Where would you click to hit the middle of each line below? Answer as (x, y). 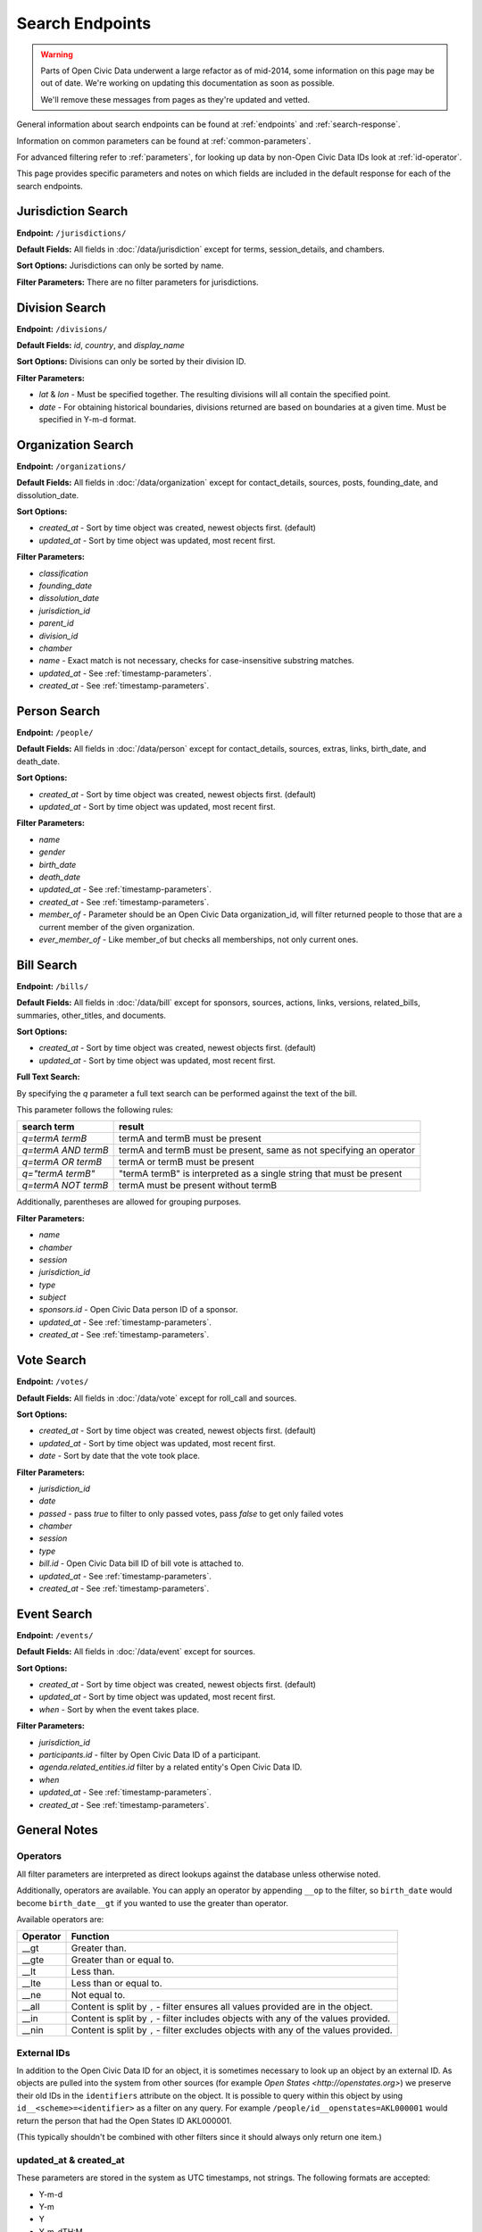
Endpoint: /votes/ (53, 1382)
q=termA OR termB (62, 1162)
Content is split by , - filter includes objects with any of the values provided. (231, 2019)
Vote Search (51, 1360)
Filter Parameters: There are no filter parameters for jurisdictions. (137, 282)
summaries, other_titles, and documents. (91, 1015)
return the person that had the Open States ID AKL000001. (124, 2120)
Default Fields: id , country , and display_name (100, 346)
